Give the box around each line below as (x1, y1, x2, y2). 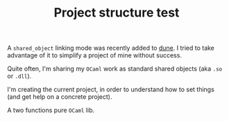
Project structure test (53, 5, 180, 21)
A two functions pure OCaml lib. (7, 106, 95, 115)
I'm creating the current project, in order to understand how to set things (7, 85, 215, 94)
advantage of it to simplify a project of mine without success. (7, 51, 183, 59)
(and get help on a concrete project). (7, 93, 112, 101)
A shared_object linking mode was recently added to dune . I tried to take (7, 44, 215, 53)
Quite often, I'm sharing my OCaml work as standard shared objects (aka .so (7, 64, 223, 73)
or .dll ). (7, 72, 32, 80)
